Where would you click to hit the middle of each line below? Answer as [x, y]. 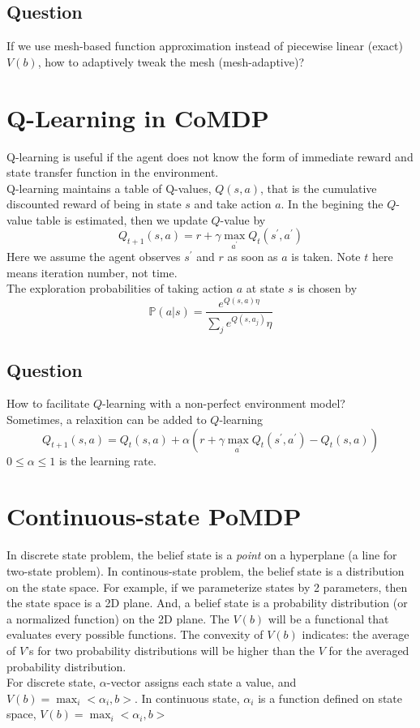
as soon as [253, 257]
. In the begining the [332, 204]
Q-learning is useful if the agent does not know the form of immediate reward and [210, 156]
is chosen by [327, 288]
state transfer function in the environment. [113, 172]
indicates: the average [356, 634]
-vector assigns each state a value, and [201, 682]
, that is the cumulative [319, 188]
